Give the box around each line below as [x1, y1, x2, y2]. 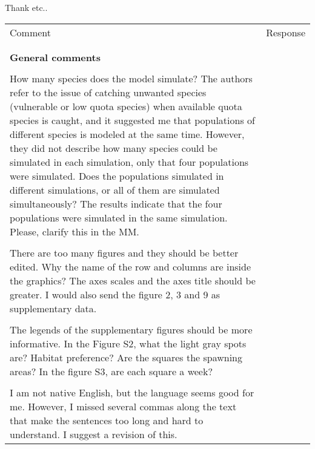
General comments [10, 50, 101, 64]
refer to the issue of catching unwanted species [10, 85, 207, 99]
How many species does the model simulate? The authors [10, 71, 253, 85]
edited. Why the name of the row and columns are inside [10, 259, 251, 274]
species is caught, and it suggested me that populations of [10, 113, 255, 127]
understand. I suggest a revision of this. [10, 427, 177, 441]
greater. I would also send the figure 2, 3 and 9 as [10, 287, 220, 301]
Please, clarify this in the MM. [10, 224, 139, 238]
